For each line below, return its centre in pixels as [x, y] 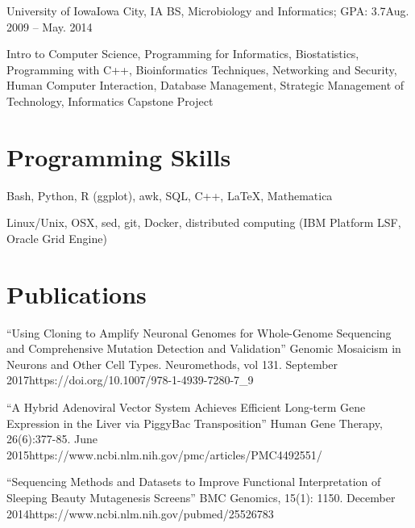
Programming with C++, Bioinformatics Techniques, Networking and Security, [202, 69]
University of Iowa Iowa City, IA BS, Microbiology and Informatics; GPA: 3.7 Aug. [208, 10]
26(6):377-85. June [52, 439]
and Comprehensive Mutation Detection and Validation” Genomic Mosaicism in [204, 348]
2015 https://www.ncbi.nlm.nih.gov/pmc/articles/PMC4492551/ [164, 454]
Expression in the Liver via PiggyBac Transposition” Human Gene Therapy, [195, 423]
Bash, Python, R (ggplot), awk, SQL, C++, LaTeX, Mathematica [170, 195]
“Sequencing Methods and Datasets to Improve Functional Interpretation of [194, 482]
